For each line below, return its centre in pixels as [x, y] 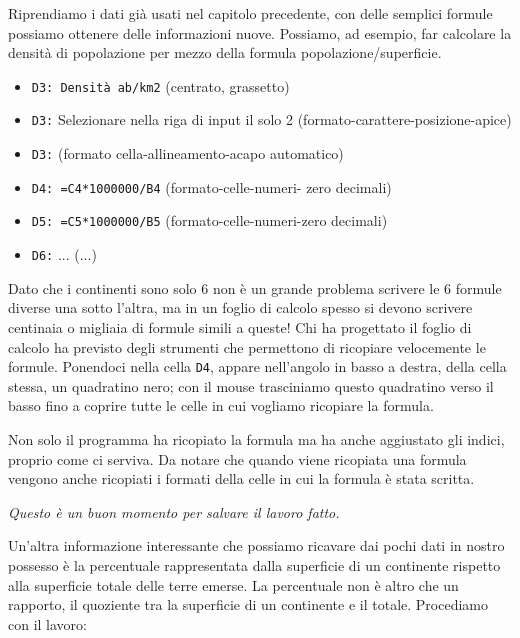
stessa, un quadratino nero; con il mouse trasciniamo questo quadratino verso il [251, 385]
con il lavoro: [47, 623]
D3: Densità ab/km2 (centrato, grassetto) [160, 85]
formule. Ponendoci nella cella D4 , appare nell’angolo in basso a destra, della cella [257, 366]
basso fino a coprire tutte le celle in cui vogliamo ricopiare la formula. [221, 405]
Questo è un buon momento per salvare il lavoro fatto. [174, 511]
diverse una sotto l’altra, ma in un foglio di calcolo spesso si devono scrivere [240, 307]
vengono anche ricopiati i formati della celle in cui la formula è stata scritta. [241, 478]
